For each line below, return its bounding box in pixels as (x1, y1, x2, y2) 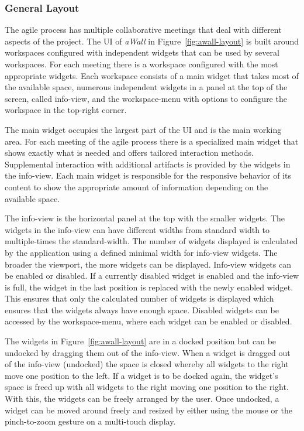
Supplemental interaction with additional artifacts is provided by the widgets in (5, 158, 291, 170)
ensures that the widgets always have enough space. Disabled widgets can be (5, 303, 279, 316)
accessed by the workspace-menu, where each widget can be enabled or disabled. (5, 315, 292, 327)
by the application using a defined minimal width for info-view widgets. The (5, 246, 278, 258)
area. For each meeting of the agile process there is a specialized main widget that (5, 135, 299, 147)
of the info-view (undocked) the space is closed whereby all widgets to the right (5, 358, 289, 370)
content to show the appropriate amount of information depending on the (5, 180, 268, 193)
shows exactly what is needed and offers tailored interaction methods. (5, 146, 254, 159)
